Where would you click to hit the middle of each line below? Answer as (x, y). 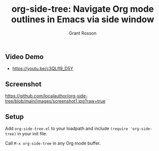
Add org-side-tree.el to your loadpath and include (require (67, 128)
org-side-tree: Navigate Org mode (83, 9)
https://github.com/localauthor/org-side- (46, 96)
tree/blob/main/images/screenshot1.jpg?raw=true (55, 101)
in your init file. (32, 133)
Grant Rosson (83, 33)
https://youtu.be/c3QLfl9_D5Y (43, 69)
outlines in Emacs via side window (83, 19)
